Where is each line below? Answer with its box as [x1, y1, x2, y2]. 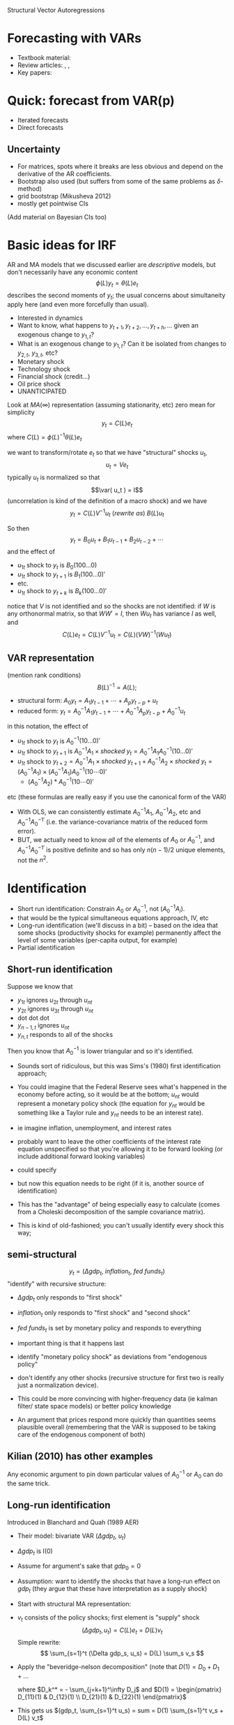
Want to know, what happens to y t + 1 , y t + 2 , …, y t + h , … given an [17, 321, 198, 331]
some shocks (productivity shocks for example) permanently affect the [17, 929, 221, 937]
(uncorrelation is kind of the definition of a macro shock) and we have [7, 497, 208, 505]
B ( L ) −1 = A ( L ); [97, 681, 137, 691]
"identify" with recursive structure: [7, 1280, 107, 1288]
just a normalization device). [17, 1381, 99, 1389]
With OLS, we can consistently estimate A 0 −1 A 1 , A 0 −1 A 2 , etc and [17, 806, 201, 817]
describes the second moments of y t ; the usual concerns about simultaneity [7, 291, 226, 301]
